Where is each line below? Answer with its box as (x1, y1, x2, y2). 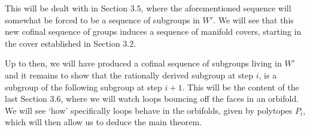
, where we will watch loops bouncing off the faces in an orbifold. (60, 92, 299, 105)
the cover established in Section (5, 37, 120, 49)
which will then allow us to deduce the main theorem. (5, 116, 202, 128)
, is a (259, 68, 277, 81)
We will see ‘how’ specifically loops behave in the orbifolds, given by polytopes (5, 104, 293, 116)
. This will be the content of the (182, 80, 299, 93)
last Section (5, 92, 47, 105)
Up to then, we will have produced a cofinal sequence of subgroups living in (5, 57, 282, 69)
